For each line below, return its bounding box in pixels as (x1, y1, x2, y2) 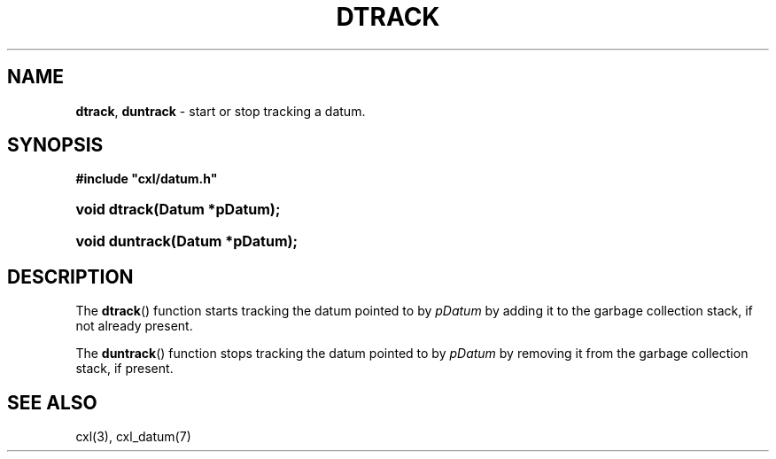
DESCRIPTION (7, 265, 134, 288)
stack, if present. (75, 361, 174, 377)
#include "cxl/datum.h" (75, 171, 218, 187)
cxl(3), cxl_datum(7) (75, 429, 191, 445)
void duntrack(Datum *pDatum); (75, 232, 299, 251)
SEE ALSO (7, 391, 97, 414)
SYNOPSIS (7, 134, 104, 157)
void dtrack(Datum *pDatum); (75, 200, 281, 219)
